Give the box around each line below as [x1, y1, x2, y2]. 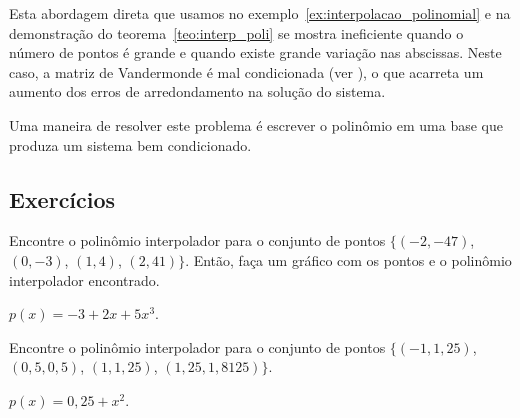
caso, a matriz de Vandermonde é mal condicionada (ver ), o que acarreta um [9, 61, 484, 82]
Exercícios [9, 183, 116, 214]
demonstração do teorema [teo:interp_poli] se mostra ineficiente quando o [9, 22, 464, 43]
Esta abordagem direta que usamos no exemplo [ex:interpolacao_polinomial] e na [9, 3, 511, 23]
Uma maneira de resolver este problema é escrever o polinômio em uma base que [9, 114, 503, 135]
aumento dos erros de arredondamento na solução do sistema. [9, 81, 386, 102]
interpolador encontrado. [9, 269, 160, 290]
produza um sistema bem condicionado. [9, 134, 252, 155]
